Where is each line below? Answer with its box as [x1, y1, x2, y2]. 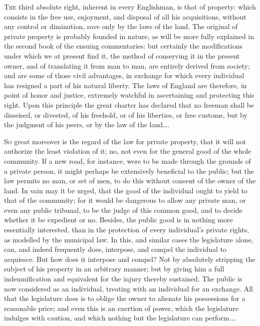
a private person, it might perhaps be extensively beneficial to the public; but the [4, 165, 254, 176]
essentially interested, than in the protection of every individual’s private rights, [4, 224, 249, 235]
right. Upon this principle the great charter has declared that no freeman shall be [4, 99, 254, 110]
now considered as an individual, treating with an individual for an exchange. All [4, 283, 253, 293]
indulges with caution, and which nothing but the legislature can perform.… [4, 312, 236, 323]
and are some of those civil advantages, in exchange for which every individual [4, 70, 244, 81]
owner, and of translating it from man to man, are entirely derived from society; [4, 60, 250, 71]
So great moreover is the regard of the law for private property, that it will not [4, 136, 246, 146]
